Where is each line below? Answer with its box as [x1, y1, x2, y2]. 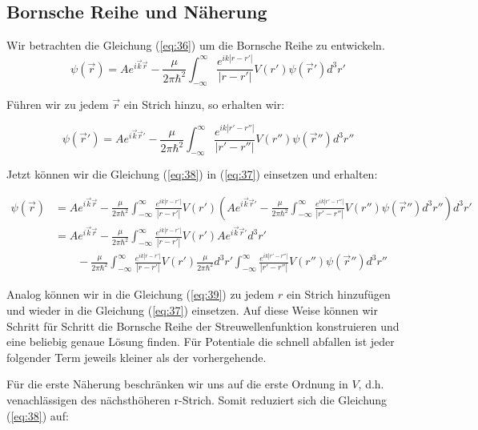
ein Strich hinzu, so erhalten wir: [123, 95, 285, 112]
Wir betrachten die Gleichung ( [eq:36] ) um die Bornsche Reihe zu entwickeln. [6, 37, 385, 54]
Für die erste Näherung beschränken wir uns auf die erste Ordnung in [6, 376, 348, 392]
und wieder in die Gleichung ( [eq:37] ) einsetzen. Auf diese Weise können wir [6, 302, 378, 319]
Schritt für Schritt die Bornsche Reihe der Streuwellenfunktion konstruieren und [6, 317, 400, 334]
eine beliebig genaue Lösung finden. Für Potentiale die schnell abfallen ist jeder [6, 333, 395, 350]
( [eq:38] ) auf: [6, 407, 69, 424]
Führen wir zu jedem [6, 95, 109, 112]
